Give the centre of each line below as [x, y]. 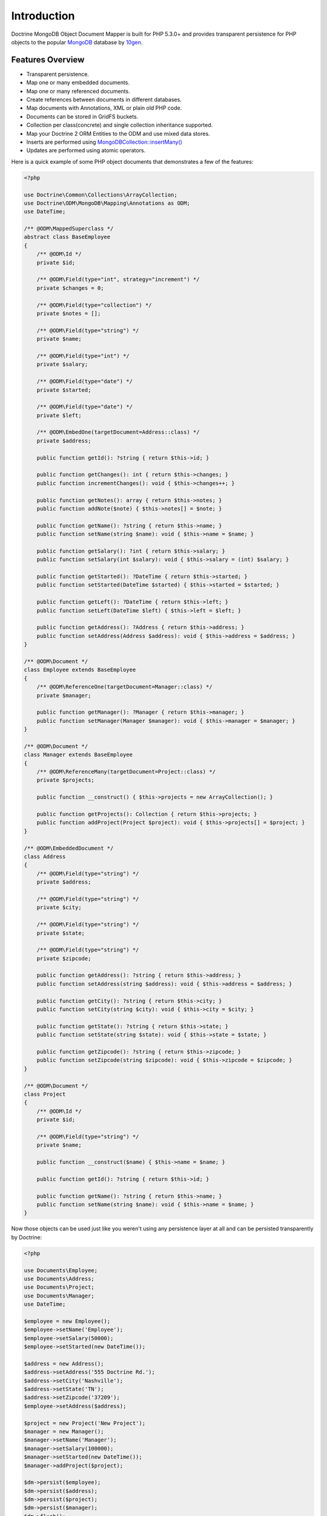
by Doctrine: [27, 1237]
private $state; [61, 933]
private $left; [59, 415]
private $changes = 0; [70, 288]
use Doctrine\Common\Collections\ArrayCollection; [101, 195]
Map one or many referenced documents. [78, 91]
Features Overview [48, 60]
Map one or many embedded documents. [78, 82]
